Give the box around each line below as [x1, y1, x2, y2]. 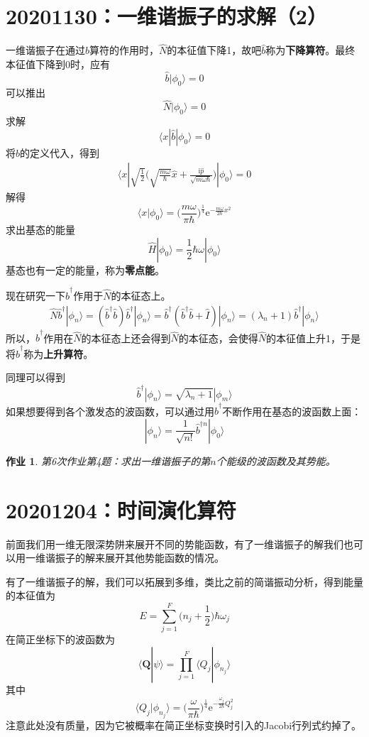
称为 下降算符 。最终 [265, 43, 356, 58]
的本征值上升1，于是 [265, 330, 360, 345]
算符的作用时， [89, 43, 160, 58]
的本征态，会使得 [178, 330, 258, 345]
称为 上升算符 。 [23, 346, 94, 361]
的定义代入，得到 [20, 145, 100, 160]
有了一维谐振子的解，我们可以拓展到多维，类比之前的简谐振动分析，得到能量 [6, 574, 363, 589]
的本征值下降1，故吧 [167, 43, 262, 58]
